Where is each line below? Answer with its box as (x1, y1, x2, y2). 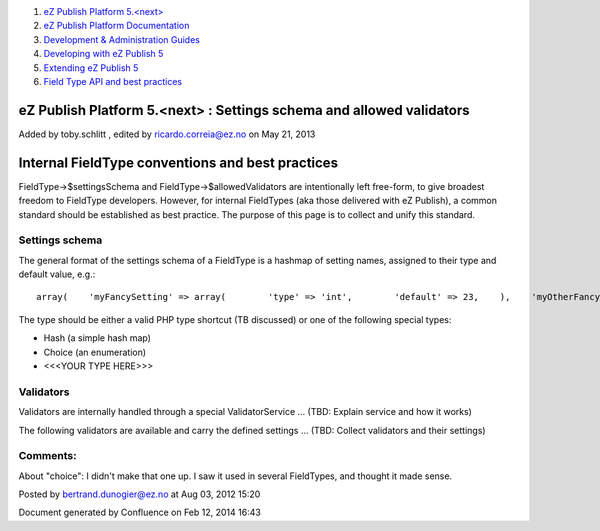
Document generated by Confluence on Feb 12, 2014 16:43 (18, 506, 262, 519)
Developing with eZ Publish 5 (43, 48, 164, 60)
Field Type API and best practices (43, 75, 183, 87)
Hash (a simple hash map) (43, 332, 152, 344)
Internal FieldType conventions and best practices (18, 154, 339, 171)
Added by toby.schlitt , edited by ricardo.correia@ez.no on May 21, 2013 (18, 128, 316, 140)
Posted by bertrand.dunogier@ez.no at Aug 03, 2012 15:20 (18, 488, 261, 500)
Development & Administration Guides (43, 33, 200, 45)
